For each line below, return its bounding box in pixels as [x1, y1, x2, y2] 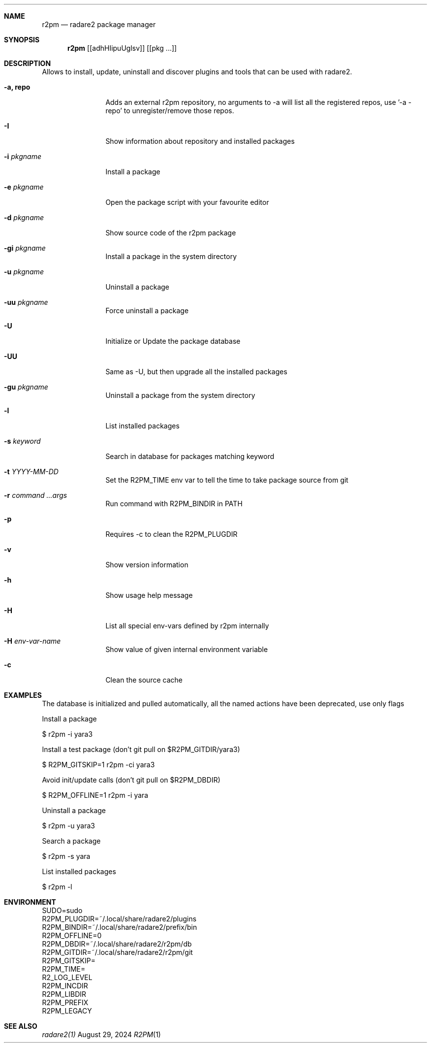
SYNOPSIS [4, 35, 40, 44]
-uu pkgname [4, 298, 48, 306]
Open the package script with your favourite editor [105, 198, 269, 206]
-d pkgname [4, 213, 44, 222]
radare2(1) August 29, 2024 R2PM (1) [42, 1030, 161, 1039]
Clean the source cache [105, 676, 183, 684]
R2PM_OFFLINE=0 [42, 931, 102, 940]
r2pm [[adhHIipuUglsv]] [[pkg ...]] [67, 44, 177, 52]
